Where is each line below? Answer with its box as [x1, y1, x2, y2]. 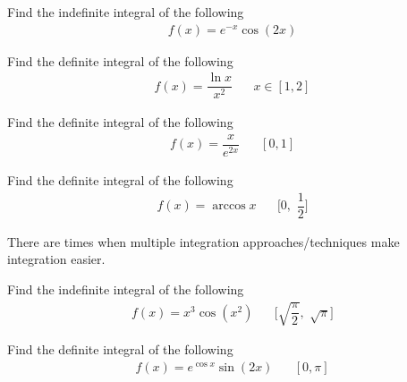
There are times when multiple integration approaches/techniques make [7, 232, 400, 250]
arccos [212, 199, 246, 213]
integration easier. [7, 250, 106, 268]
